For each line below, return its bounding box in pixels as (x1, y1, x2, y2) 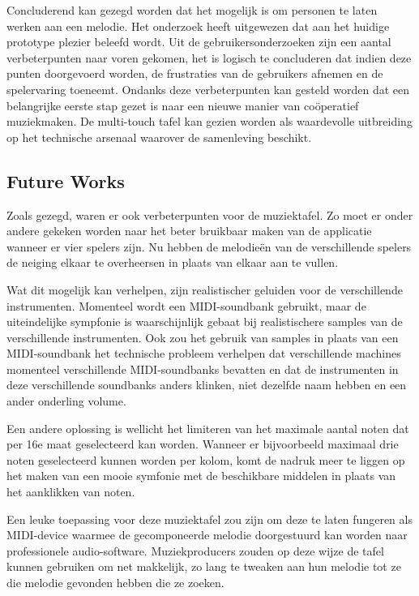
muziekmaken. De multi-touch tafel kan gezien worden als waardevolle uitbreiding (6, 113, 413, 130)
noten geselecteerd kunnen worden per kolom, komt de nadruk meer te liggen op (6, 451, 405, 468)
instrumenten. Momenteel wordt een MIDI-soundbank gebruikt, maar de (6, 297, 366, 314)
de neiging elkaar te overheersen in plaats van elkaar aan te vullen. (6, 254, 339, 271)
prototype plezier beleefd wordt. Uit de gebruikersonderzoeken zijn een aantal (6, 33, 391, 50)
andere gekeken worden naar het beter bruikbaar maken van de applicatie (6, 222, 372, 239)
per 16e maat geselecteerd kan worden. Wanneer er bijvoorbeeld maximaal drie (6, 435, 399, 452)
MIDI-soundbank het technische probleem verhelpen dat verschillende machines (6, 345, 401, 362)
